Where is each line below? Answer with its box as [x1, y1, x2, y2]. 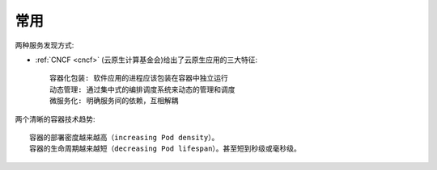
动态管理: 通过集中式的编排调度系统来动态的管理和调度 [49, 85, 235, 94]
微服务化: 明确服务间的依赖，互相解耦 [49, 97, 179, 106]
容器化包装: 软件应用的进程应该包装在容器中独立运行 [49, 73, 228, 83]
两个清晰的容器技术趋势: [15, 114, 96, 124]
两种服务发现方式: [15, 40, 74, 50]
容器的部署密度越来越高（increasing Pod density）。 [29, 133, 219, 142]
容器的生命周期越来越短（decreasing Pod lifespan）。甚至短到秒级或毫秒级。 [29, 144, 301, 153]
